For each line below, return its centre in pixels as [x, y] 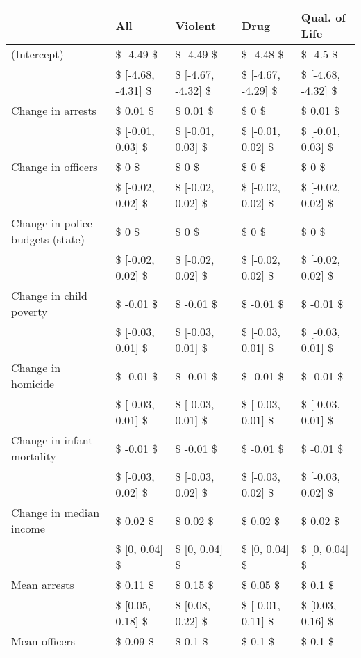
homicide [33, 384]
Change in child [49, 295]
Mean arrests [43, 585]
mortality [34, 456]
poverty [30, 311]
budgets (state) [48, 239]
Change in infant [52, 440]
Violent [196, 25]
